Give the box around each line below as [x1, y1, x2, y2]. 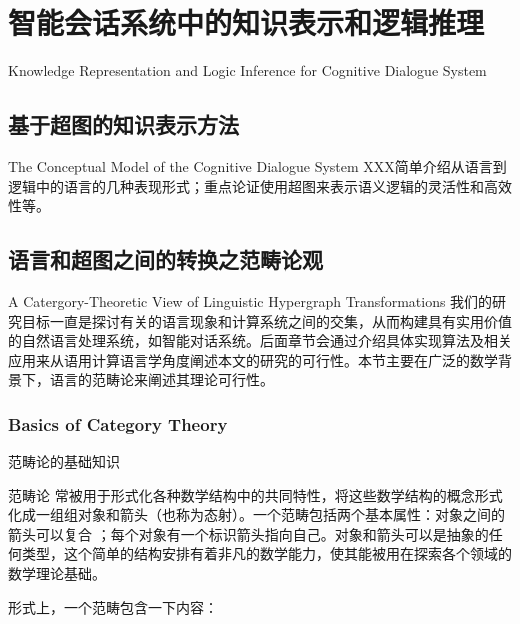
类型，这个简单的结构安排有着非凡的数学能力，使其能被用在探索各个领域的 [21, 543, 512, 564]
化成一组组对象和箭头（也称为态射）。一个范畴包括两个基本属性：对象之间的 [8, 504, 505, 525]
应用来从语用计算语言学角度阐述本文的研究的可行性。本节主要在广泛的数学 [8, 349, 498, 370]
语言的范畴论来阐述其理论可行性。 [49, 369, 274, 390]
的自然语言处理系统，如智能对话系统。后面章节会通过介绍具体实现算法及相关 [8, 330, 512, 351]
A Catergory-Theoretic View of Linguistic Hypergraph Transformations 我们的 [8, 290, 493, 311]
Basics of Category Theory [8, 411, 228, 436]
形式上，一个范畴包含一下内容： [8, 596, 218, 617]
